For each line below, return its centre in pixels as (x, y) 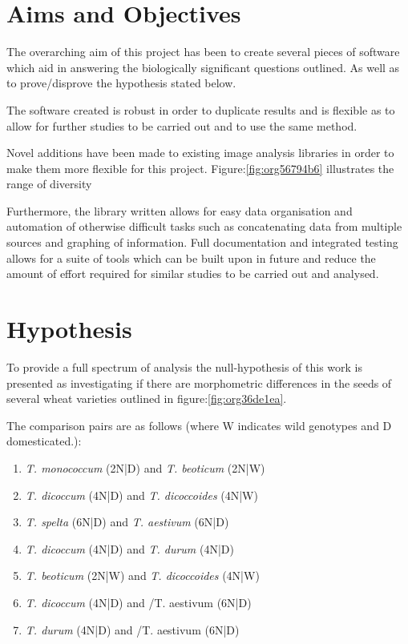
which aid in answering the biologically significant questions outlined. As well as (203, 67)
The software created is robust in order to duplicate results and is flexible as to (201, 109)
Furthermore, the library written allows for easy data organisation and (180, 210)
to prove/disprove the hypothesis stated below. (121, 83)
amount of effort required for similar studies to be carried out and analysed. (193, 274)
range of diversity (49, 184)
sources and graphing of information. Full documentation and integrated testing (202, 242)
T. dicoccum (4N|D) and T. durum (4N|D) (129, 548)
